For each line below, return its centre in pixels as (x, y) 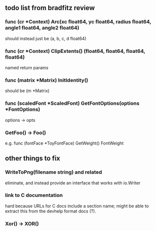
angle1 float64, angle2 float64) (42, 28)
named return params (27, 67)
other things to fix (33, 158)
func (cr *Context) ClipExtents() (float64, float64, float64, (75, 51)
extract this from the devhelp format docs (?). (51, 211)
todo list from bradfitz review (50, 8)
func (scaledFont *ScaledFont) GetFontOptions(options (72, 103)
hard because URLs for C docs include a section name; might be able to (77, 206)
